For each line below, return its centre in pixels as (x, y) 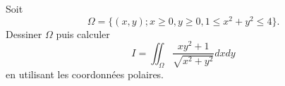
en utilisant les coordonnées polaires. (85, 74)
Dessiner (24, 33)
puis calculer (83, 33)
